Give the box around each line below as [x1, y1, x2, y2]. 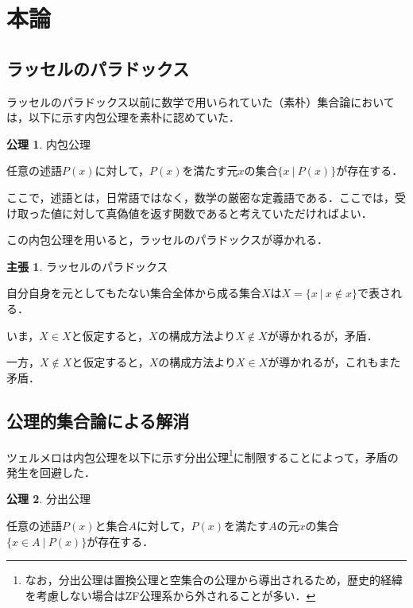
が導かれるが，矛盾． [267, 327, 378, 343]
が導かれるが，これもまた [268, 354, 401, 370]
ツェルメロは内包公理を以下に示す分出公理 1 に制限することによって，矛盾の [6, 446, 399, 465]
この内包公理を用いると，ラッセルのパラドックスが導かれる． [6, 231, 329, 248]
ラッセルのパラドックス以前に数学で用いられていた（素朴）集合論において [6, 93, 395, 110]
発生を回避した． [6, 463, 95, 480]
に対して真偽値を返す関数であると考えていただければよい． [61, 204, 372, 221]
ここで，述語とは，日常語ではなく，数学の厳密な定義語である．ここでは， [6, 188, 395, 205]
